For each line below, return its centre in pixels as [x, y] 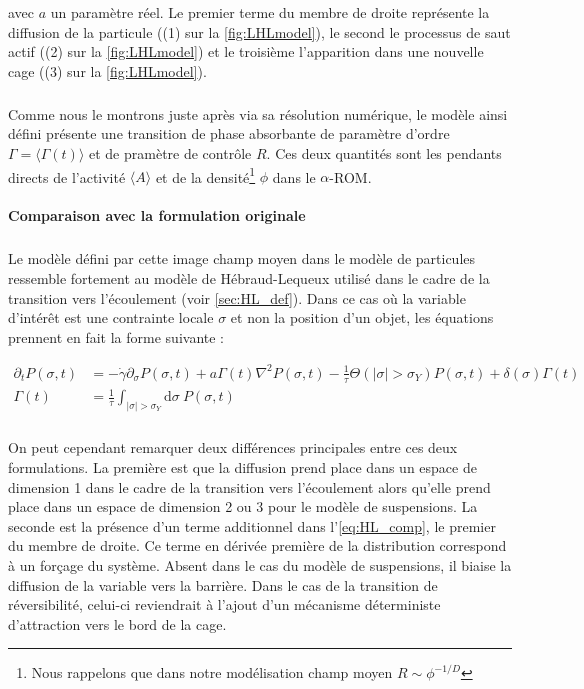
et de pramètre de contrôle [170, 152]
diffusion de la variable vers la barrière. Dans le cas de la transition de [223, 584]
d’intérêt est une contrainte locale [111, 317]
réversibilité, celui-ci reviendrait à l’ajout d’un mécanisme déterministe [224, 604]
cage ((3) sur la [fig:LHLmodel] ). [107, 70]
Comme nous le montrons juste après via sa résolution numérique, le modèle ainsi [258, 113]
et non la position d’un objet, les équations [362, 317]
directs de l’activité [67, 176]
